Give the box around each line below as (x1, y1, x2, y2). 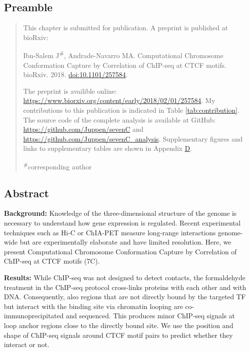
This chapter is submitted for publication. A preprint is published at (23, 22, 228, 33)
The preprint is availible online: (23, 85, 117, 96)
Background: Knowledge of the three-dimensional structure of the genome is (4, 208, 237, 218)
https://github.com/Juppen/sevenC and (23, 124, 144, 134)
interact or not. (4, 339, 50, 350)
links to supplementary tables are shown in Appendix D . (23, 143, 192, 153)
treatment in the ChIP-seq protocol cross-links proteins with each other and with (4, 282, 246, 292)
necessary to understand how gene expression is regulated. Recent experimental (4, 218, 241, 228)
